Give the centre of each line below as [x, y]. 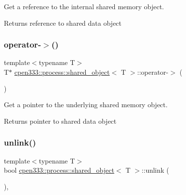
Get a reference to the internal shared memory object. [84, 6]
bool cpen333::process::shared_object [59, 170]
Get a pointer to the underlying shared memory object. [86, 105]
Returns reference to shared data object [63, 23]
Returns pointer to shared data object [60, 121]
